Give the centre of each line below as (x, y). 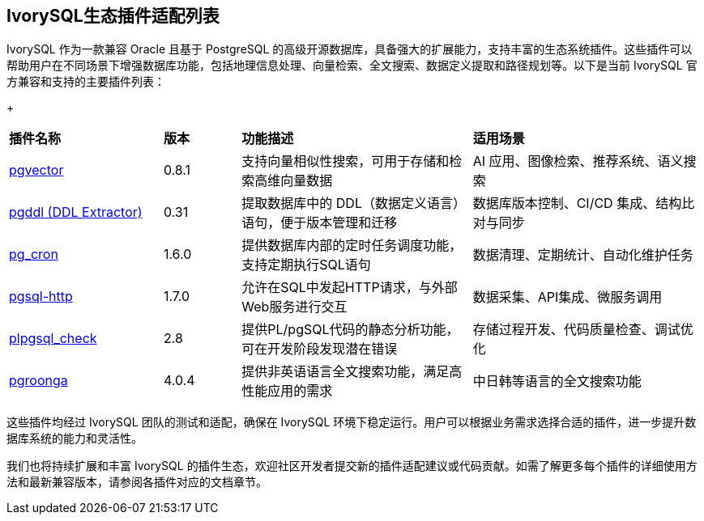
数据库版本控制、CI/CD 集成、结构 (577, 203)
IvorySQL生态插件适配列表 (113, 16)
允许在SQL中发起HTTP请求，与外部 (350, 288)
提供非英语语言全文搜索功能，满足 (346, 372)
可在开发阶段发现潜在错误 (320, 349)
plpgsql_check (53, 339)
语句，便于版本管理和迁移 (320, 223)
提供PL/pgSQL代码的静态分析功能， (350, 330)
